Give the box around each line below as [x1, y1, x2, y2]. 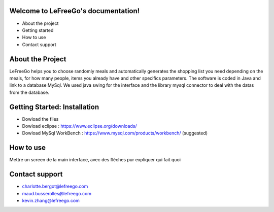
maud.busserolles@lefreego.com [22, 190, 91, 196]
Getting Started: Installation [9, 102, 99, 111]
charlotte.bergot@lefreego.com [22, 183, 88, 190]
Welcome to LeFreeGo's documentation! [9, 7, 140, 15]
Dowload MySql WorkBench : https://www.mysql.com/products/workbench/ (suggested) [22, 130, 208, 136]
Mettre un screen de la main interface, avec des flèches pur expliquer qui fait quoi [9, 157, 181, 163]
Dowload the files [22, 116, 59, 122]
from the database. [9, 89, 49, 95]
